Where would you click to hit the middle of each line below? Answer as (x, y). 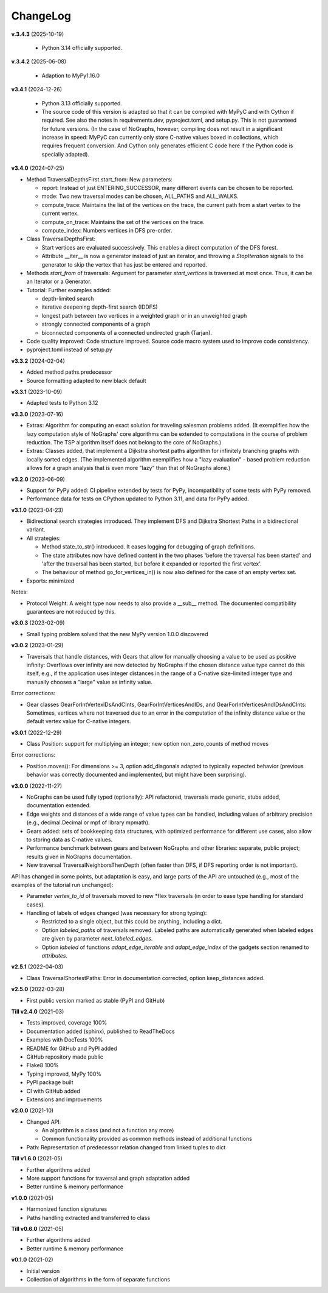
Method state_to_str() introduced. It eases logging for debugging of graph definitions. (149, 547)
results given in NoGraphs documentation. (79, 857)
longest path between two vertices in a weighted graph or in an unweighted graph (144, 315)
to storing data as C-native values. (70, 839)
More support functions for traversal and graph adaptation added (108, 1179)
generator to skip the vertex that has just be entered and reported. (125, 264)
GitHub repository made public (65, 1057)
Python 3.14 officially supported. (82, 47)
